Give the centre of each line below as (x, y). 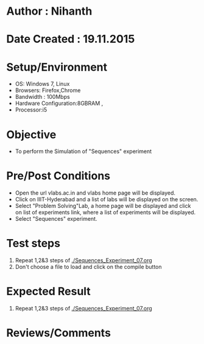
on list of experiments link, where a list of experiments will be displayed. (105, 212)
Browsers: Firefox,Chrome (48, 90)
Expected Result (49, 292)
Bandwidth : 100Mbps (42, 97)
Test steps (33, 244)
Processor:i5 (31, 110)
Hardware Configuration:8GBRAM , (59, 103)
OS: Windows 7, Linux (42, 84)
